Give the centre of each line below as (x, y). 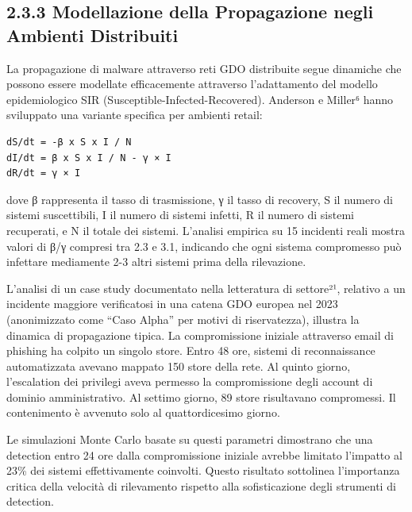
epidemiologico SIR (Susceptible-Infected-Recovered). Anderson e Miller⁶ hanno (200, 99)
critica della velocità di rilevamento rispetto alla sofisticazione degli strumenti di (201, 485)
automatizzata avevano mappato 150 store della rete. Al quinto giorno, (179, 366)
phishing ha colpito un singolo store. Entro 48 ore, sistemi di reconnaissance (191, 350)
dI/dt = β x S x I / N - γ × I (89, 158)
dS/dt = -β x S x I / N (69, 142)
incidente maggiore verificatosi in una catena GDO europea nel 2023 (172, 304)
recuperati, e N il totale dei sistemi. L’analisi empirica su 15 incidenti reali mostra (206, 230)
